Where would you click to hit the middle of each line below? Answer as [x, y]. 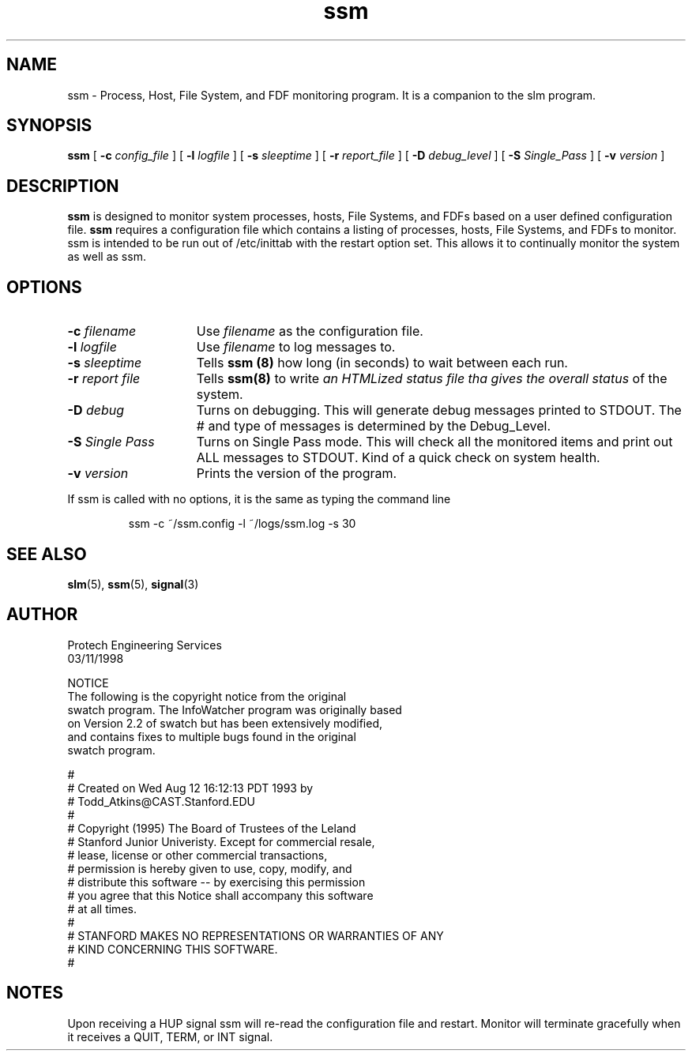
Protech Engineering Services [145, 645]
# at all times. [102, 908]
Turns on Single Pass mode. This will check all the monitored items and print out [434, 442]
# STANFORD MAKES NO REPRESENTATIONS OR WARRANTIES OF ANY [256, 935]
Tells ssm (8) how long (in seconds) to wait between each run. [382, 363]
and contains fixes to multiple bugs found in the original [212, 736]
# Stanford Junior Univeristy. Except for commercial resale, [221, 841]
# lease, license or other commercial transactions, [197, 855]
